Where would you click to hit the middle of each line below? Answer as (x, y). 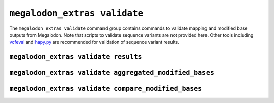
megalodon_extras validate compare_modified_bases (106, 89)
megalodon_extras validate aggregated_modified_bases (112, 73)
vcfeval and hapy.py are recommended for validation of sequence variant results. (94, 42)
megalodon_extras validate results (76, 57)
